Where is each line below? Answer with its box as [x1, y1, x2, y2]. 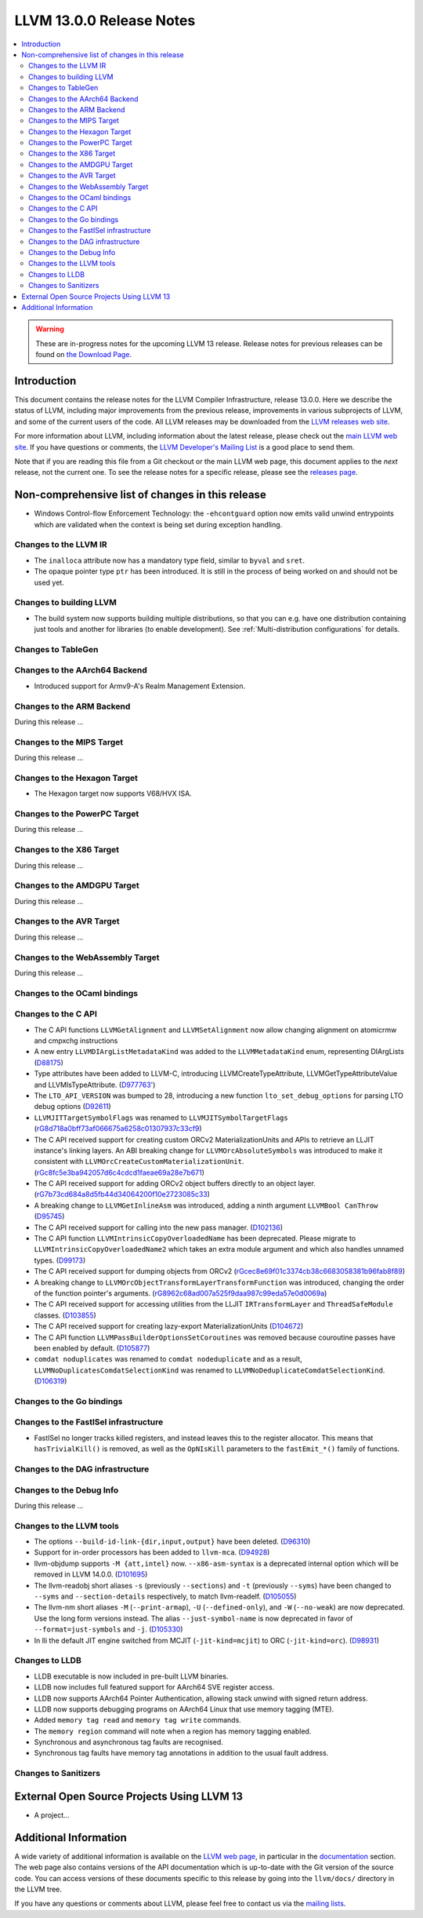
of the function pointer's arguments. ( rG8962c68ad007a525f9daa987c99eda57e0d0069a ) [34, 1289, 327, 1298]
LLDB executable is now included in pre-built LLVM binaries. [34, 1672, 229, 1681]
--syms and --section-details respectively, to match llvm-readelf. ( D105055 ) [34, 1592, 297, 1601]
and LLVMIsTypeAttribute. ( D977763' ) [34, 1080, 156, 1089]
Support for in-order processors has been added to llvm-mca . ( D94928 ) [34, 1548, 270, 1557]
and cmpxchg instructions [34, 1036, 118, 1045]
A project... [34, 1810, 70, 1820]
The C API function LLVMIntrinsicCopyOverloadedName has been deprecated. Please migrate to [34, 1234, 356, 1243]
